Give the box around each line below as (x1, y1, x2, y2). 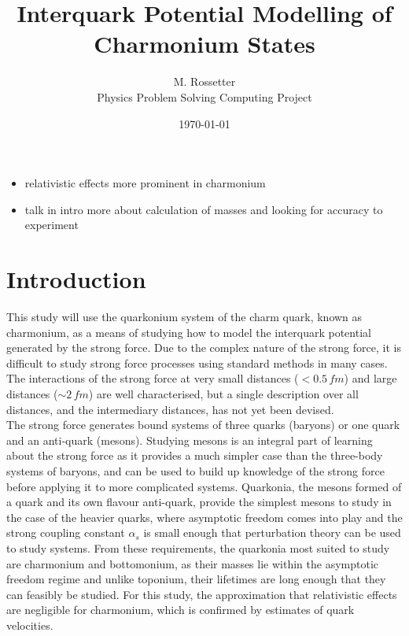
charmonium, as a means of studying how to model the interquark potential (6, 324, 371, 340)
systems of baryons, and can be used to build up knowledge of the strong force (6, 462, 385, 479)
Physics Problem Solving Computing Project (97, 88, 312, 105)
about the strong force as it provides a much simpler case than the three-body (6, 447, 383, 464)
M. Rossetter (173, 73, 236, 90)
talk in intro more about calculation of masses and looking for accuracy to (24, 201, 383, 217)
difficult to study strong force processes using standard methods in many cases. (6, 354, 388, 371)
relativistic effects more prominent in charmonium (24, 175, 266, 191)
